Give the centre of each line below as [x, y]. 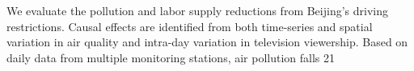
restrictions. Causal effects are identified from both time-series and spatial [190, 26]
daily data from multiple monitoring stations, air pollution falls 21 [171, 57]
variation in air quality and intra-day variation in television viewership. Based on [207, 42]
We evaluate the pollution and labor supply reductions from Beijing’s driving [197, 10]
